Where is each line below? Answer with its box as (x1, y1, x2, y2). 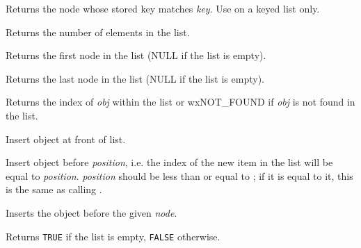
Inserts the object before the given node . (6, 205, 177, 220)
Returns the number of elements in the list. (6, 24, 190, 39)
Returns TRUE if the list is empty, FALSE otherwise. (6, 229, 220, 243)
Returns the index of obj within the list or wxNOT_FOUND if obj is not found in (6, 94, 355, 109)
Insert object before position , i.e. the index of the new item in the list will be (6, 155, 333, 170)
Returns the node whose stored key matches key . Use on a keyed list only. (6, 1, 320, 15)
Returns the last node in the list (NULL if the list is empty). (6, 71, 264, 85)
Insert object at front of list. (6, 131, 126, 146)
